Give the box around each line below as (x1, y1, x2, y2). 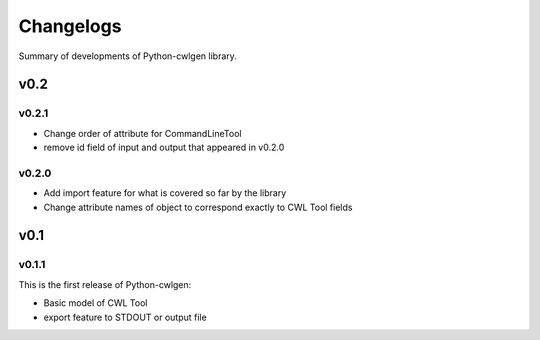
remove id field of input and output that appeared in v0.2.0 (43, 141, 285, 154)
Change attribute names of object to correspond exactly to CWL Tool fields (43, 201, 353, 213)
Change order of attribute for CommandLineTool (43, 127, 242, 139)
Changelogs (18, 15, 122, 37)
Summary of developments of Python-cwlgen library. (18, 50, 237, 62)
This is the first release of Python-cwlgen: (18, 278, 192, 290)
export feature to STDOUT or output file (43, 311, 207, 323)
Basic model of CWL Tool (43, 297, 148, 309)
